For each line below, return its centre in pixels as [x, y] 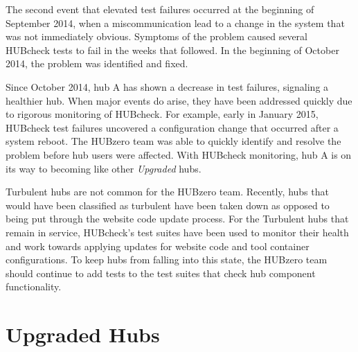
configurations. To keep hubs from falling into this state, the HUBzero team [167, 259]
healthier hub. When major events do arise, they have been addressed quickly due [179, 100]
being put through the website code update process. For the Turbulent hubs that [177, 219]
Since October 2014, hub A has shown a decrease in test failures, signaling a [167, 86]
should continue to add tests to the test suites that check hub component [161, 273]
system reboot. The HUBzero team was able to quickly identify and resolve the [173, 141]
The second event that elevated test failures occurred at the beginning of [160, 9]
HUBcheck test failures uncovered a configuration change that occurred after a [172, 127]
